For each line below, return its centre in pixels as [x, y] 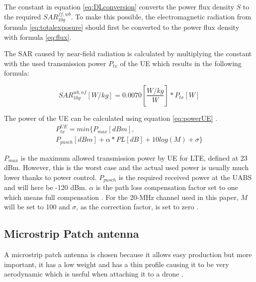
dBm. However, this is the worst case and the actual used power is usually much [126, 167]
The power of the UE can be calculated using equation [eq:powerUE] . [111, 118]
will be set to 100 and [37, 207]
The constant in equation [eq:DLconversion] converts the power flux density [119, 6]
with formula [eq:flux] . [38, 37]
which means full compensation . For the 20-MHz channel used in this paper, [121, 197]
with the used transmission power [55, 63]
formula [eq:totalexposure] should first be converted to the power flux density [122, 27]
